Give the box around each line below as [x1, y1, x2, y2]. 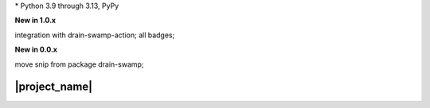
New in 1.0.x [14, 16, 56, 25]
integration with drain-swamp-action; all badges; [14, 30, 175, 40]
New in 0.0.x [14, 44, 57, 55]
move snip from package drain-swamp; [14, 60, 144, 69]
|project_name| [14, 80, 93, 94]
